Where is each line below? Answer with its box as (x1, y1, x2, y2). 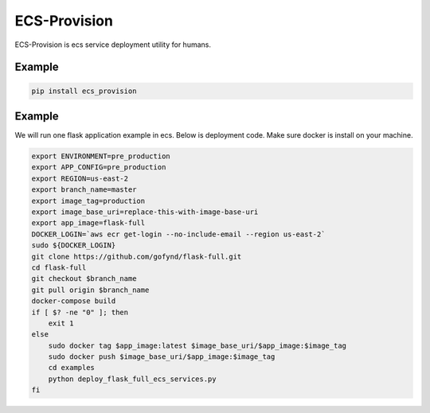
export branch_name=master (31, 185, 137, 194)
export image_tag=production (31, 196, 146, 205)
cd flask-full (31, 263, 87, 272)
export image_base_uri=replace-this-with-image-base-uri (31, 207, 259, 216)
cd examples (48, 363, 96, 372)
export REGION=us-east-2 (31, 173, 129, 183)
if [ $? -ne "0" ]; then (31, 307, 129, 317)
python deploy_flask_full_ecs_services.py (48, 374, 217, 384)
